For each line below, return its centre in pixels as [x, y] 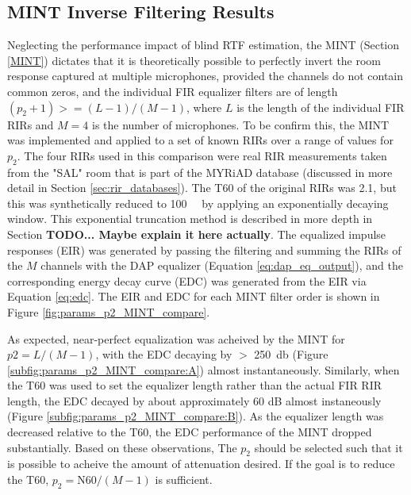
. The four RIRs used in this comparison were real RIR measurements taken [202, 155]
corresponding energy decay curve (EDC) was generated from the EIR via [187, 280]
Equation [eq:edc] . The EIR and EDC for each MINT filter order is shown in [194, 296]
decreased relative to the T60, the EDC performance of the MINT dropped [190, 432]
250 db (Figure [291, 354]
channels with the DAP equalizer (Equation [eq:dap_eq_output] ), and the [222, 265]
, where [204, 107]
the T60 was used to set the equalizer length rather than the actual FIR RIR [195, 385]
